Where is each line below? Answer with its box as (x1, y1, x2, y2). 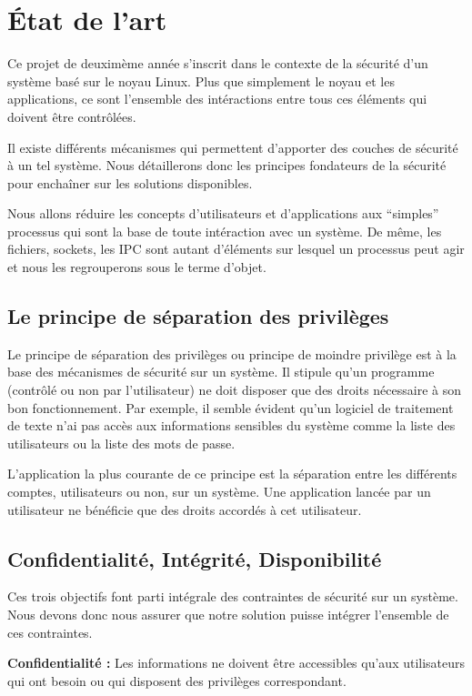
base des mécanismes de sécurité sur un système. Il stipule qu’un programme (7, 362, 435, 381)
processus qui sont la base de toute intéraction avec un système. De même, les (7, 221, 442, 240)
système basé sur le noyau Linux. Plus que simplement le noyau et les (7, 71, 395, 90)
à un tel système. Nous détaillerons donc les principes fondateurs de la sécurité (7, 156, 447, 175)
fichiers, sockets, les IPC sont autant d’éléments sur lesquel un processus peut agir (7, 239, 465, 258)
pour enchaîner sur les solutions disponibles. (7, 173, 253, 192)
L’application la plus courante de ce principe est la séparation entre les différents (7, 464, 457, 483)
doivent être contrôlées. (7, 106, 136, 126)
